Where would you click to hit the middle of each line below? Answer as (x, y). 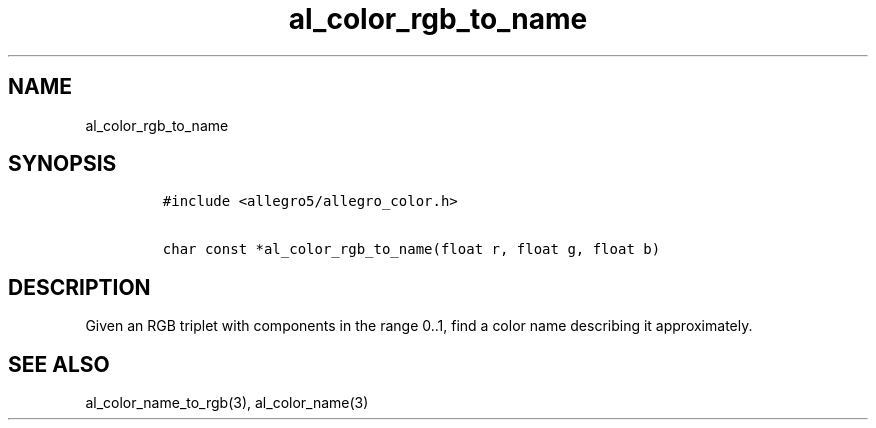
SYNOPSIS (62, 164)
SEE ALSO (59, 364)
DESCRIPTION (79, 287)
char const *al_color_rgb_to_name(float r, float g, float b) (411, 249)
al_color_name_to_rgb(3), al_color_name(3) (227, 403)
